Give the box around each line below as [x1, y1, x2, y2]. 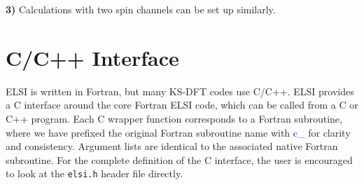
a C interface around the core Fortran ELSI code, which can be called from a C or [6, 97, 358, 112]
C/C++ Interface [6, 43, 179, 71]
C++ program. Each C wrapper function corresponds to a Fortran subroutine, [6, 111, 342, 125]
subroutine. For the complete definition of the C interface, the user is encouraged [6, 152, 353, 167]
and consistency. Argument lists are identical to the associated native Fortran [6, 139, 338, 153]
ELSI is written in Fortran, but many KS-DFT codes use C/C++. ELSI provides [6, 83, 354, 98]
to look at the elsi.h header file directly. [6, 166, 183, 181]
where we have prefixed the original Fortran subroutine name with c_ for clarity [6, 125, 351, 139]
